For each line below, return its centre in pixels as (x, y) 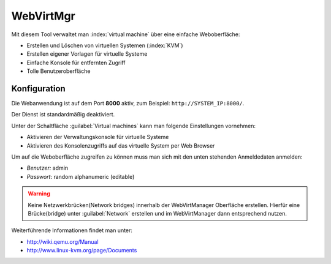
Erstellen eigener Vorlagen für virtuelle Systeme (87, 54)
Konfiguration (38, 89)
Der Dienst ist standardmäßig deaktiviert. (63, 115)
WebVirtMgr (44, 16)
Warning (39, 194)
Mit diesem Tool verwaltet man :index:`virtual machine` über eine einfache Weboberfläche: (126, 34)
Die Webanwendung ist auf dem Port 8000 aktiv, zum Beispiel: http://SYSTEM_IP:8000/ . (128, 104)
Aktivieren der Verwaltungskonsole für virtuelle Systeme (98, 137)
